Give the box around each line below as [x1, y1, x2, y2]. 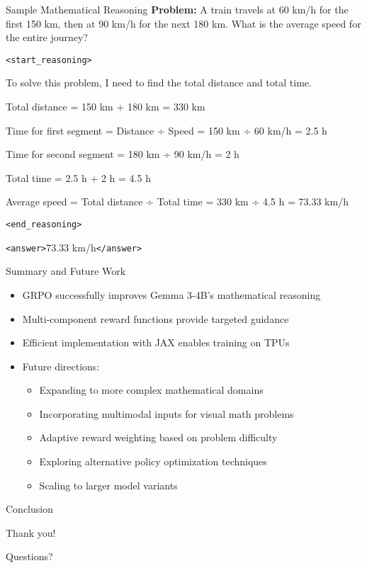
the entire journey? [6, 30, 88, 45]
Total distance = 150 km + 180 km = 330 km [6, 99, 205, 114]
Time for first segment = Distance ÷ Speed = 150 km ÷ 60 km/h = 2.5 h [6, 123, 327, 137]
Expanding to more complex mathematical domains [39, 382, 264, 397]
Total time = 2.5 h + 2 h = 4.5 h [6, 170, 151, 185]
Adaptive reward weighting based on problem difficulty [39, 430, 278, 445]
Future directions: [22, 358, 100, 373]
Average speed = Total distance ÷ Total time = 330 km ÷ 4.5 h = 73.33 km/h [6, 194, 349, 209]
